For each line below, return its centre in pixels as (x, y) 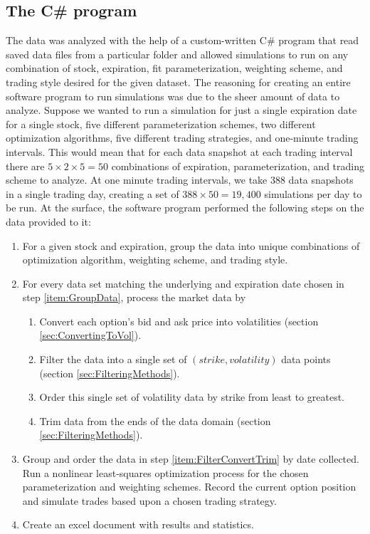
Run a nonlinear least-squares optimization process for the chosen (165, 472)
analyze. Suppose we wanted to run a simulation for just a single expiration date (181, 110)
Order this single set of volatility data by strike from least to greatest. (192, 397)
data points (306, 359)
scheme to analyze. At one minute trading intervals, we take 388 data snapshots (180, 180)
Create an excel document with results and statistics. (138, 524)
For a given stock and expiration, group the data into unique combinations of (191, 245)
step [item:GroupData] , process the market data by (134, 297)
